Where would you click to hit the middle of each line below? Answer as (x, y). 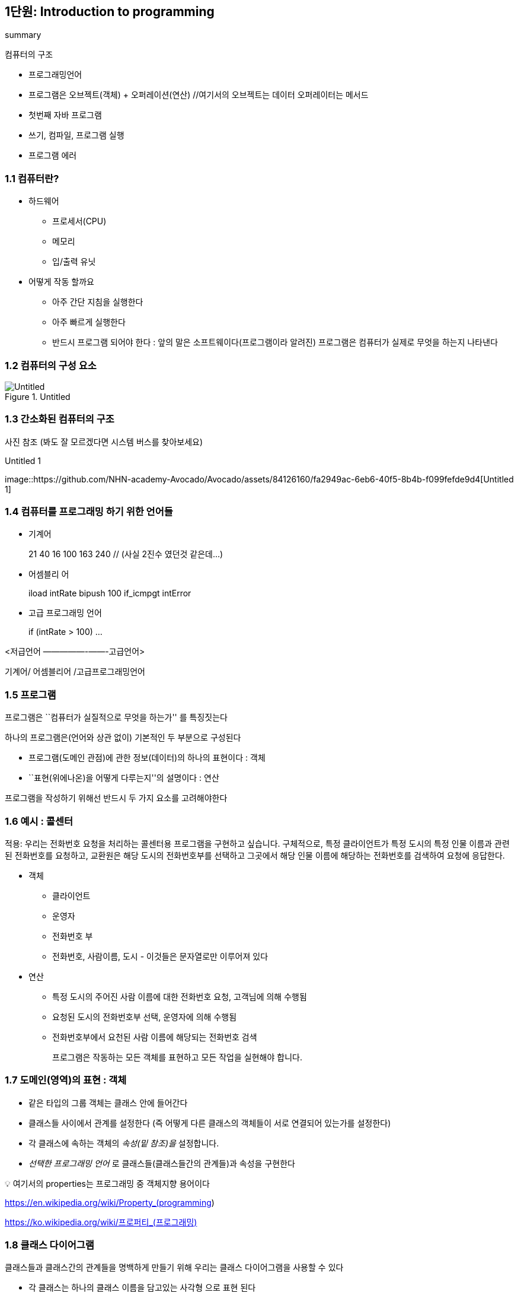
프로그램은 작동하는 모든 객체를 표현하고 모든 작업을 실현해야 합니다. (177, 1057)
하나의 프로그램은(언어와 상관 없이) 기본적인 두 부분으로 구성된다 (123, 738)
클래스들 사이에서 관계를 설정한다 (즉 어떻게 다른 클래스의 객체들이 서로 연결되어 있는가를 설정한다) (210, 1123)
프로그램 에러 (53, 155)
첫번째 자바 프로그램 (65, 115)
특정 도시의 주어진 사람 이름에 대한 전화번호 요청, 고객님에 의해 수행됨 (180, 996)
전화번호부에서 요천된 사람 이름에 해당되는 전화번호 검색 (155, 1037)
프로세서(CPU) (79, 221)
